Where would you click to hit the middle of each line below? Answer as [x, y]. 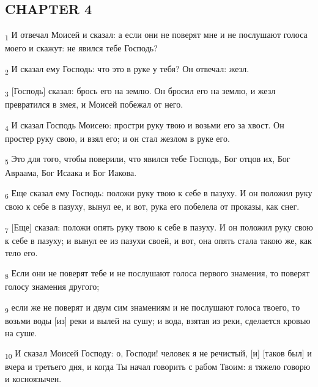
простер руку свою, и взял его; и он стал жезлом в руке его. [117, 138]
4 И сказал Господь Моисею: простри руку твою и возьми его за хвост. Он [145, 125]
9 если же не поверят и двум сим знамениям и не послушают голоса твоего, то [153, 308]
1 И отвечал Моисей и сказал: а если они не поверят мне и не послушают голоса [156, 35]
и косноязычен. [33, 378]
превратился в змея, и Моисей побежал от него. [94, 104]
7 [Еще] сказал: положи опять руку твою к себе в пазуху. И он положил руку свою [159, 227]
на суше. [21, 332]
